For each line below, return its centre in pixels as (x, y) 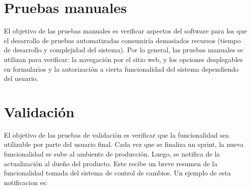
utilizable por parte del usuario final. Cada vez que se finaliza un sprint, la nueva (124, 144)
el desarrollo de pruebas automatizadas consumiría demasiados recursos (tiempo (122, 40)
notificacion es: (26, 182)
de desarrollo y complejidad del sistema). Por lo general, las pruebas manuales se (124, 50)
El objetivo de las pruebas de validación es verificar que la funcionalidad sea (117, 134)
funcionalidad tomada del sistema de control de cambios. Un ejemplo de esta (117, 173)
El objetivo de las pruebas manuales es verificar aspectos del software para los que (125, 31)
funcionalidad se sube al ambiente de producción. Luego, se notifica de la (112, 154)
